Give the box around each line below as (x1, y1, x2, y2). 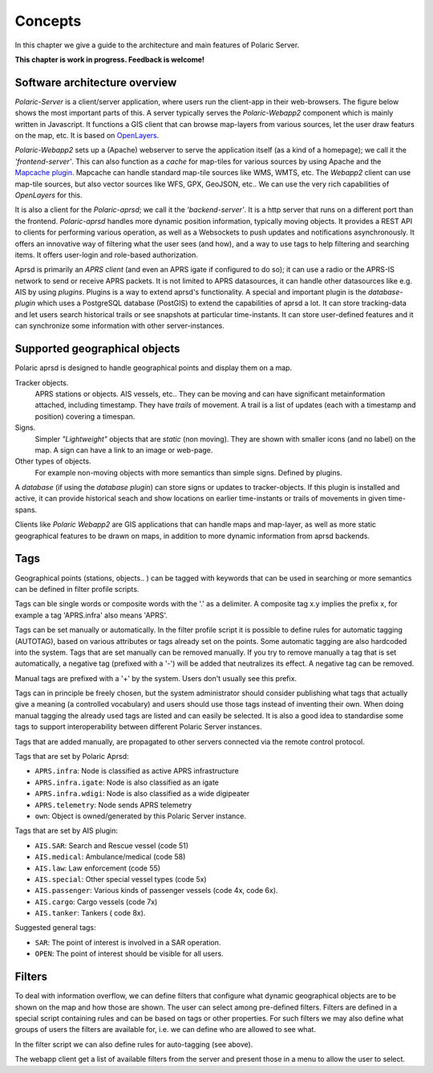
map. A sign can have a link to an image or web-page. (34, 445, 213, 455)
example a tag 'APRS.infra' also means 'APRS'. (14, 610, 168, 620)
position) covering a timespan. (34, 411, 136, 421)
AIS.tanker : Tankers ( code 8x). (34, 908, 146, 918)
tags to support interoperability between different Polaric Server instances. (14, 722, 262, 732)
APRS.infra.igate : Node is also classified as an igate (34, 777, 220, 787)
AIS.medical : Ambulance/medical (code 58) (34, 852, 186, 862)
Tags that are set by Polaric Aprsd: (14, 752, 129, 761)
